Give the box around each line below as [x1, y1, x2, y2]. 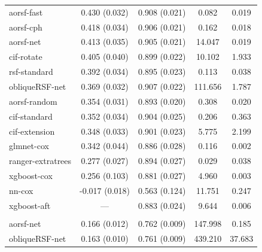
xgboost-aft [9, 199, 51, 211]
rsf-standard [9, 65, 53, 78]
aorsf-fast [9, 5, 43, 18]
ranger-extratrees [9, 154, 72, 167]
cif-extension [9, 125, 55, 137]
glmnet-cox [9, 139, 49, 152]
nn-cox [9, 184, 33, 196]
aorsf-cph [9, 20, 42, 33]
